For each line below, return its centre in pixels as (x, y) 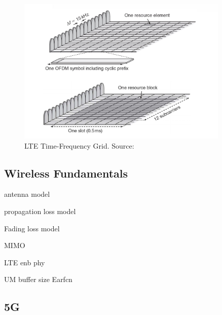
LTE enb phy (25, 262)
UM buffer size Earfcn (38, 279)
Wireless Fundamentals (66, 173)
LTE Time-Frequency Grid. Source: (79, 145)
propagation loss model (40, 211)
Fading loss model (32, 228)
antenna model (27, 194)
